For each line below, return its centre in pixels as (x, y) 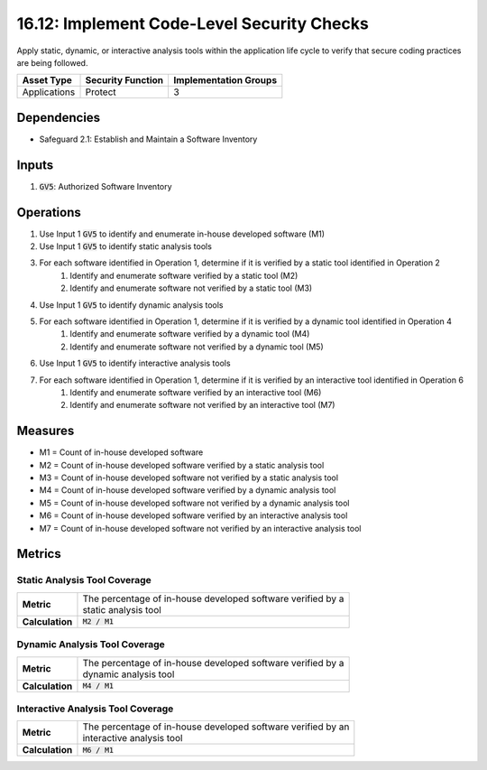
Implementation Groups (225, 80)
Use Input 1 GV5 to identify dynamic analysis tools (131, 305)
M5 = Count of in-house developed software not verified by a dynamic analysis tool (194, 503)
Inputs (35, 165)
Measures (46, 431)
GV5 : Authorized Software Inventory (106, 186)
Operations (49, 212)
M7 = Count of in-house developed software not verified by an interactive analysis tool (200, 528)
